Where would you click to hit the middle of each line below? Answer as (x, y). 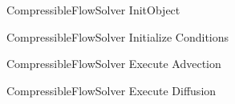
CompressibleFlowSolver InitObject (93, 10)
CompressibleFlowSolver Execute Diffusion (111, 90)
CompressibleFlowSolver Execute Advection (114, 64)
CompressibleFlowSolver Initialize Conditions (118, 36)
